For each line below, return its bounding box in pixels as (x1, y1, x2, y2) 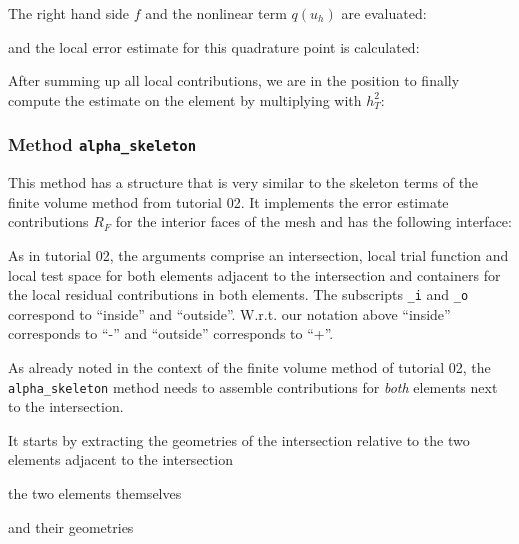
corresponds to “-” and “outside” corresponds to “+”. (8, 323, 334, 344)
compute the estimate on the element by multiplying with (8, 89, 362, 110)
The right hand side (8, 3, 130, 23)
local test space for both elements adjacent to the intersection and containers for (8, 264, 501, 285)
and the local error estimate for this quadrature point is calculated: (8, 36, 420, 57)
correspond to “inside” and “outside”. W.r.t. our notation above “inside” (8, 303, 451, 324)
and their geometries (8, 516, 134, 537)
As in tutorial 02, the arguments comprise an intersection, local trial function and (8, 244, 509, 265)
